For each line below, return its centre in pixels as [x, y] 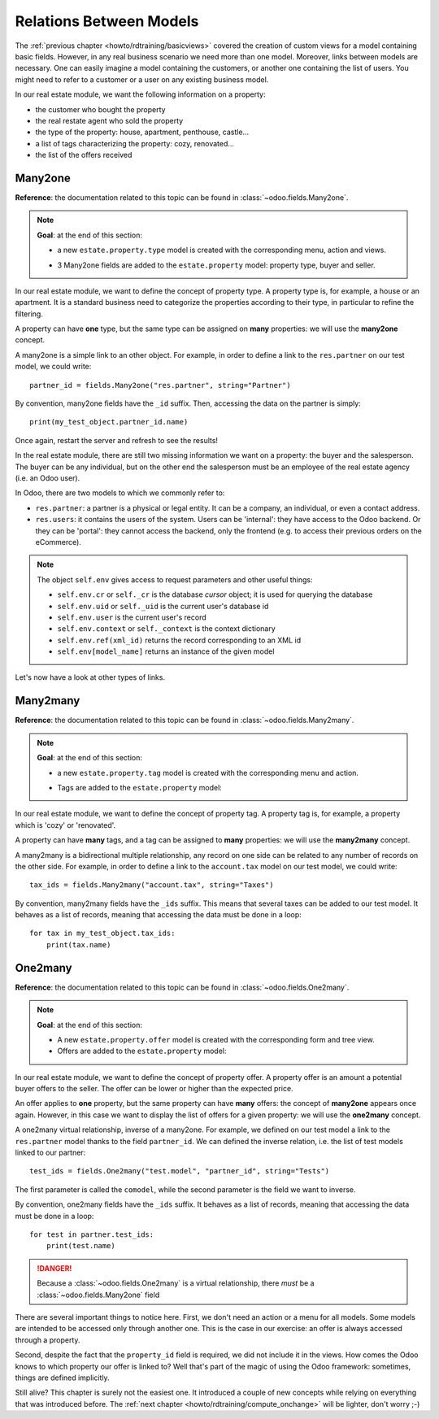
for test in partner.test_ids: [92, 1235]
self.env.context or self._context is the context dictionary [166, 629]
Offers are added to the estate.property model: [142, 1051]
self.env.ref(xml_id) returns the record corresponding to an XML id [179, 640]
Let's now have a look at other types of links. [90, 677]
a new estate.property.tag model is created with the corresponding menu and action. [208, 773]
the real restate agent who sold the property [109, 120]
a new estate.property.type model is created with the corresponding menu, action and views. [222, 250]
